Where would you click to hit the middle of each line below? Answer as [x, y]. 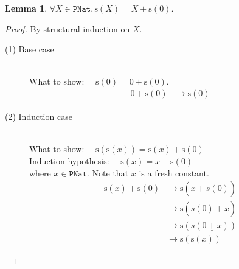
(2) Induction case [39, 117]
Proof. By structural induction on [68, 28]
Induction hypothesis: [69, 161]
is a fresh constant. [174, 173]
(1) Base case [29, 49]
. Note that [108, 173]
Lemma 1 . [26, 8]
